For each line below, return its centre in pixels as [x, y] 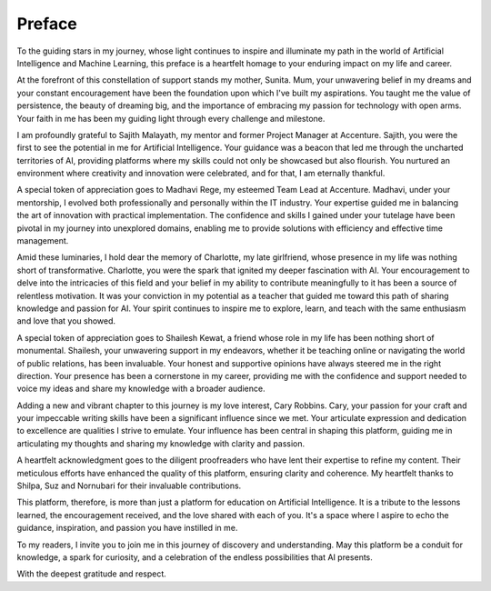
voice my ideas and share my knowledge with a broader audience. [141, 389]
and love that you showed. [66, 321]
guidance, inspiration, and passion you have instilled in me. [127, 528]
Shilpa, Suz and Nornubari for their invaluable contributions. [129, 486]
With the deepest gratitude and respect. [92, 574]
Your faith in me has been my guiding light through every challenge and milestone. [171, 118]
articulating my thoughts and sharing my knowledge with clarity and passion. [161, 443]
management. [43, 241]
